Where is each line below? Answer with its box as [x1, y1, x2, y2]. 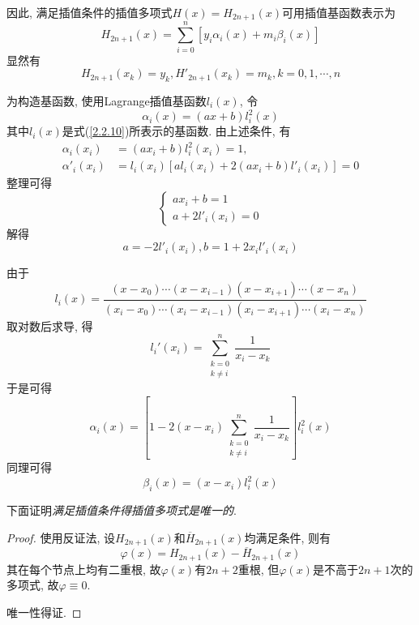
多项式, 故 [6, 576, 59, 593]
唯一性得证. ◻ [6, 603, 82, 620]
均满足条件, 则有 [244, 529, 331, 546]
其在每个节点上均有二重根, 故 [6, 560, 161, 577]
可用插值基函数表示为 [282, 4, 396, 20]
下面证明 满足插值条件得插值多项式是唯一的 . [6, 502, 237, 519]
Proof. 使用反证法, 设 [6, 529, 116, 546]
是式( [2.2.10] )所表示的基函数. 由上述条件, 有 [62, 122, 291, 139]
